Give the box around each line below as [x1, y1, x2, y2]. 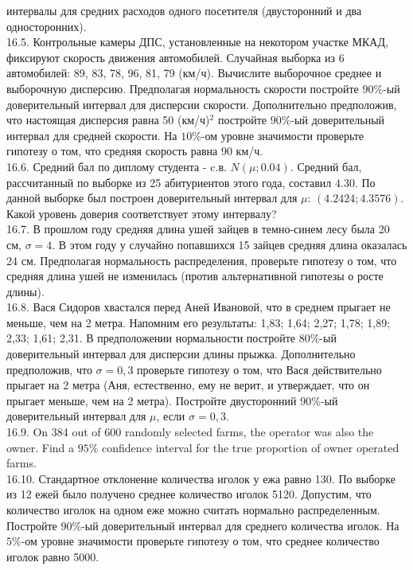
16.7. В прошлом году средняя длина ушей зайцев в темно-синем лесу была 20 [6, 221, 390, 237]
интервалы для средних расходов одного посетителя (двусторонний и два [6, 2, 362, 18]
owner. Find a [6, 439, 75, 455]
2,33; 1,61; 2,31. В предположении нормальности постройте [6, 330, 296, 346]
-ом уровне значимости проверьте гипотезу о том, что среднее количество [21, 533, 380, 549]
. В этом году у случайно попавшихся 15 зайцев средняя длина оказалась [52, 236, 407, 252]
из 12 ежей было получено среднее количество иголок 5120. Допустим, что [6, 486, 372, 502]
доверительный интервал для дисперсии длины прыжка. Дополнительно [6, 346, 356, 362]
